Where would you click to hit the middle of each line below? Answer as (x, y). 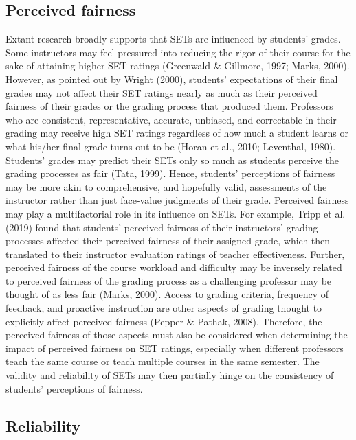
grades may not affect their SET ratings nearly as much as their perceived (162, 92)
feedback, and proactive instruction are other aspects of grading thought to (164, 308)
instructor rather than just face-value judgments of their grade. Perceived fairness (177, 200)
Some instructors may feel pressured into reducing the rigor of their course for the (178, 52)
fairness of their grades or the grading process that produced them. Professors (169, 106)
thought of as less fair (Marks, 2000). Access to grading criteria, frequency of (167, 294)
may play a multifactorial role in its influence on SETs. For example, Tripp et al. (176, 213)
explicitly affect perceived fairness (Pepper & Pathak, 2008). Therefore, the (164, 321)
